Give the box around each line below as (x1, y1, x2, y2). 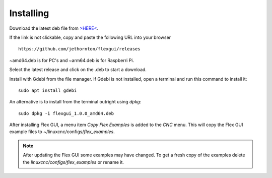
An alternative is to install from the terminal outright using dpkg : (9, 99, 142, 105)
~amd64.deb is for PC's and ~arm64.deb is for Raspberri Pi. (9, 57, 134, 63)
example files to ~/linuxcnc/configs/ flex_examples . (9, 129, 115, 135)
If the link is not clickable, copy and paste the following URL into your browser (9, 34, 171, 40)
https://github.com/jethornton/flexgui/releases (18, 46, 141, 52)
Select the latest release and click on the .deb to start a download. (9, 67, 147, 73)
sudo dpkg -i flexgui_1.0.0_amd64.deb (18, 110, 114, 116)
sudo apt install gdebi (18, 87, 77, 93)
